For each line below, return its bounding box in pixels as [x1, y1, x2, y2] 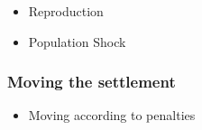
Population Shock [28, 32, 126, 51]
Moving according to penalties [28, 106, 196, 125]
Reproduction [28, 2, 104, 20]
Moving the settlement [7, 70, 176, 93]
